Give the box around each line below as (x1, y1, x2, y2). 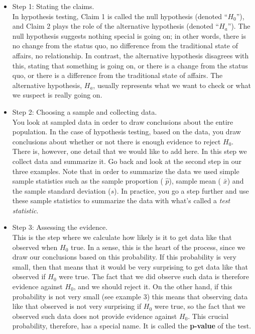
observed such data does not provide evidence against (12, 310, 177, 321)
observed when (12, 241, 58, 252)
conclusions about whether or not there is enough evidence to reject (12, 136, 221, 146)
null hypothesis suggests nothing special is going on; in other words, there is (12, 30, 246, 41)
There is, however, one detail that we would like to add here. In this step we (12, 146, 247, 156)
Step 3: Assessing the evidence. (12, 222, 108, 232)
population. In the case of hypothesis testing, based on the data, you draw (12, 126, 241, 137)
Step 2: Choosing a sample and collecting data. (12, 106, 157, 117)
